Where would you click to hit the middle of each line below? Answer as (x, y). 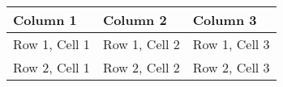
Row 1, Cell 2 (141, 44)
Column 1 (45, 20)
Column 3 (225, 20)
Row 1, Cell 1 (51, 44)
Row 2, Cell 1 (51, 67)
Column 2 (135, 20)
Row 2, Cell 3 (231, 67)
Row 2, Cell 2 (141, 67)
